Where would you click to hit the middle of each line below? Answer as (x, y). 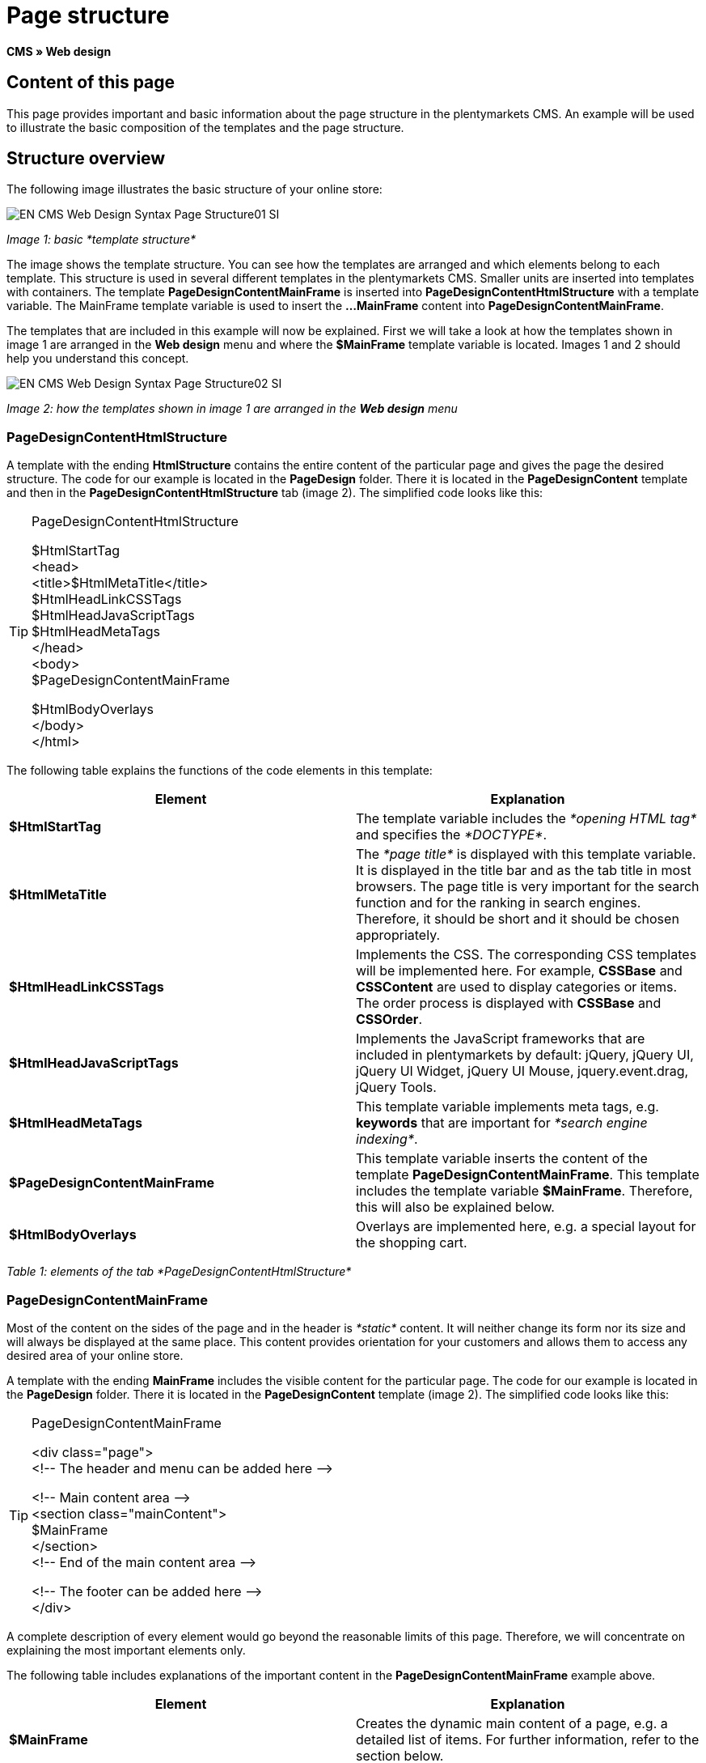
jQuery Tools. (396, 1088)
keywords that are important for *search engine (502, 1123)
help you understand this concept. (98, 359)
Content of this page (91, 83)
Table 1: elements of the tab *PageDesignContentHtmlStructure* (179, 1272)
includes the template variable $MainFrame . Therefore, (524, 1191)
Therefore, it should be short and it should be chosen (518, 919)
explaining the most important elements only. (126, 1650)
